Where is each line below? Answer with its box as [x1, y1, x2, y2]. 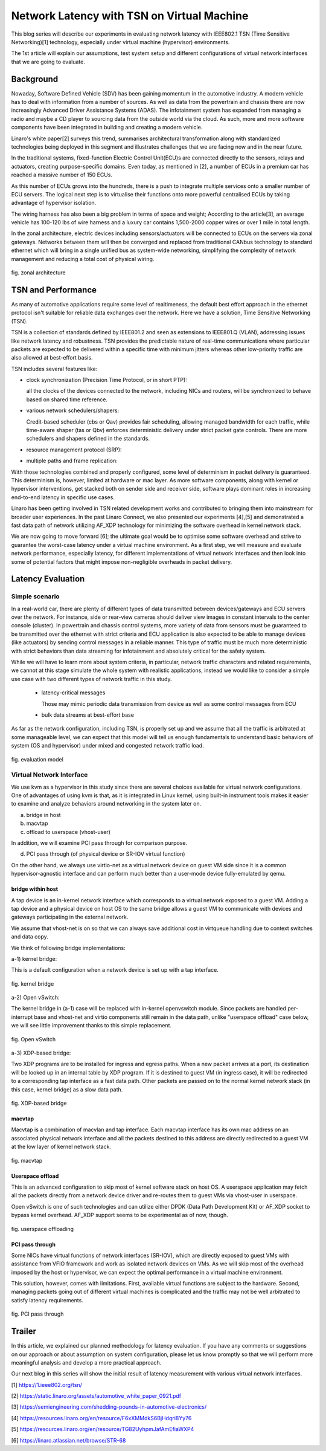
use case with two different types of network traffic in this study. [11, 675, 172, 682]
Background [11, 74, 59, 84]
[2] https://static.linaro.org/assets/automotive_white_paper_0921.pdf [11, 1392, 182, 1400]
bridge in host [26, 811, 61, 818]
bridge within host [11, 885, 59, 893]
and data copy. [11, 933, 48, 940]
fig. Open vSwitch [11, 1035, 56, 1042]
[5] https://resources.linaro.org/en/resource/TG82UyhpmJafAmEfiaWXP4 [11, 1426, 194, 1433]
